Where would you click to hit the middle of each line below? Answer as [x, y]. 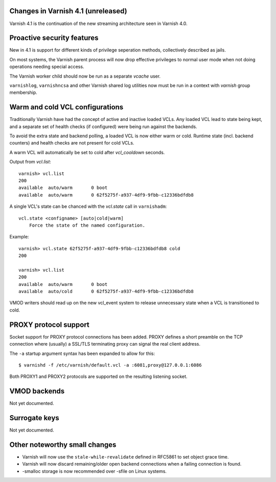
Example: [19, 237]
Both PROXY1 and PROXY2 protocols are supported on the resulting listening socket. [98, 377]
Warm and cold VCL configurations [66, 107]
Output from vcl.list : [30, 162]
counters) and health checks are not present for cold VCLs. [72, 143]
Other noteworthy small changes [63, 444]
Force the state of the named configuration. [87, 225]
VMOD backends [37, 391]
